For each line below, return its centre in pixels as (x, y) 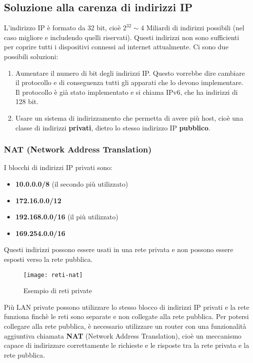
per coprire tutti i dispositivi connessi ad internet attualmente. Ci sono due (116, 47)
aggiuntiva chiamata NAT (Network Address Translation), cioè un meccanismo (123, 335)
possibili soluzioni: (31, 56)
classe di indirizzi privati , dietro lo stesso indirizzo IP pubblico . (113, 127)
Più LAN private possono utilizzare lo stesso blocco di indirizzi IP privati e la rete (127, 307)
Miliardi (158, 29)
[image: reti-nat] (53, 275)
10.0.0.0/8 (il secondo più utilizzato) (72, 183)
